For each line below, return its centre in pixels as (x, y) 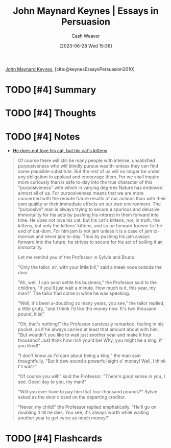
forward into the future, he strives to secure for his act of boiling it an (90, 242)
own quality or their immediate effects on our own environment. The (89, 204)
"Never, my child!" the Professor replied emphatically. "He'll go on (87, 407)
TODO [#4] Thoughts (51, 113)
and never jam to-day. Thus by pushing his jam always (93, 237)
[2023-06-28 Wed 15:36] (86, 45)
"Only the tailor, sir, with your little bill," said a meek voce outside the (90, 267)
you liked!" (29, 346)
